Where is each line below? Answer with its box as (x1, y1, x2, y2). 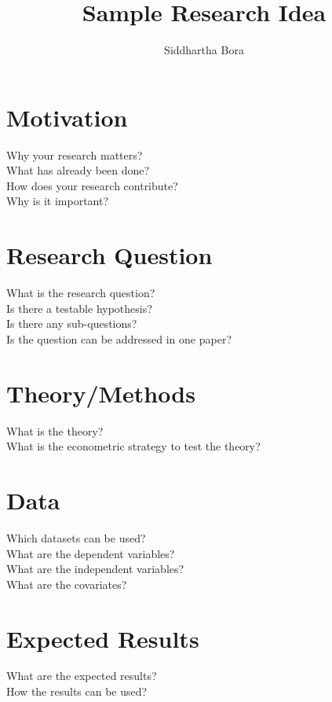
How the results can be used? (6, 683, 148, 700)
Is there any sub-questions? (6, 315, 137, 332)
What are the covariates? (6, 575, 127, 592)
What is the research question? (6, 285, 155, 301)
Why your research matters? (6, 146, 143, 163)
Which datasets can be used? (6, 529, 146, 546)
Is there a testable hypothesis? (6, 300, 152, 316)
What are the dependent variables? (6, 545, 175, 561)
